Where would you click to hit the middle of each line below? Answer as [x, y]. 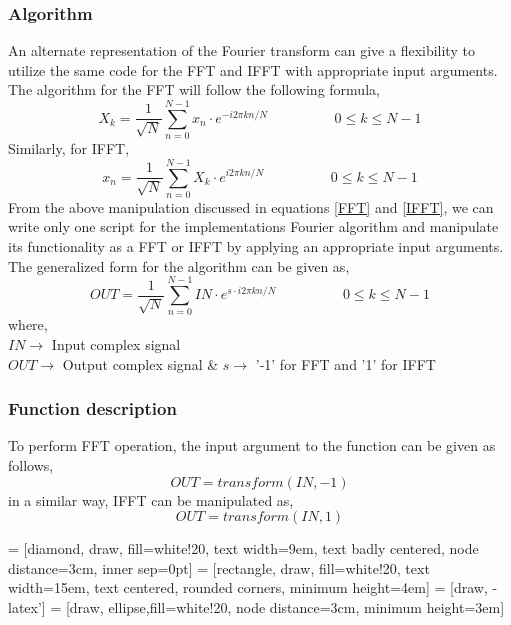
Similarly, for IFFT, [69, 148]
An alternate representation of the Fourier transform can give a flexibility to [241, 50]
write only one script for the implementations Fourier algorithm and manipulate [253, 226]
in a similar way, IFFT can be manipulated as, [151, 499]
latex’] [27, 606]
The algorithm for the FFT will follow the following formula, [194, 89]
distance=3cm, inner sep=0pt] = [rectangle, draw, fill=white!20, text [219, 567]
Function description [92, 408]
